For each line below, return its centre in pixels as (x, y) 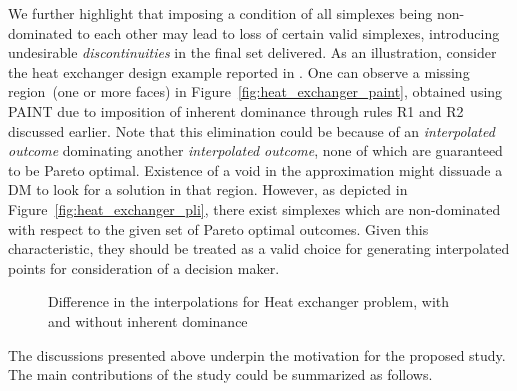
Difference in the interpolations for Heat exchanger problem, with (249, 301)
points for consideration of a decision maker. (144, 267)
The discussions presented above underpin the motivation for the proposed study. (257, 354)
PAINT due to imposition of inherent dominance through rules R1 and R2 (236, 110)
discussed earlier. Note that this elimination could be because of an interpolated (251, 130)
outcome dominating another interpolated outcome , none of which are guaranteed (255, 150)
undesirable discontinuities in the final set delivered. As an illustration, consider (252, 52)
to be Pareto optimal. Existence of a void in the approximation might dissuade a (255, 169)
